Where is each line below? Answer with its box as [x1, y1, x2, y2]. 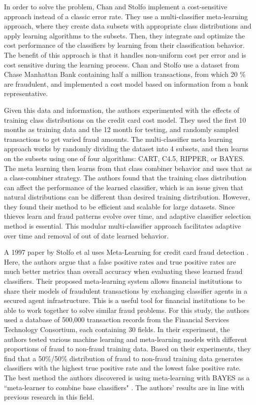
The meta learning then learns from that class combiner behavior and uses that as [4, 163, 252, 173]
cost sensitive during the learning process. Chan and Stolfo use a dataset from [4, 59, 239, 69]
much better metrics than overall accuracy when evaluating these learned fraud [4, 266, 243, 276]
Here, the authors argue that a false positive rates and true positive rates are [4, 256, 236, 267]
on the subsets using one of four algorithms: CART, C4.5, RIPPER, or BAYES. [4, 153, 245, 163]
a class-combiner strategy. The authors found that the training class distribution [4, 172, 247, 183]
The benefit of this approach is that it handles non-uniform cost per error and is [4, 49, 246, 60]
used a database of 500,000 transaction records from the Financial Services [4, 314, 229, 325]
